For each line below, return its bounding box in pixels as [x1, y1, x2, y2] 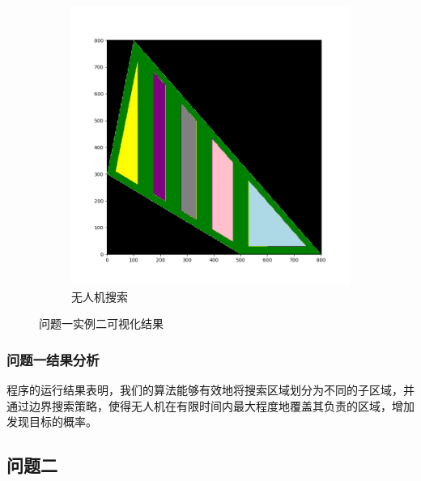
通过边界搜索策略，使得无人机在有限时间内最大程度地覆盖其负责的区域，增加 [6, 397, 415, 414]
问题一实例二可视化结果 [39, 315, 164, 332]
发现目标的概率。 [6, 413, 97, 430]
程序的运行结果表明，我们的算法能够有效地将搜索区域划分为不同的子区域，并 [6, 381, 415, 398]
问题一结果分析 [6, 349, 100, 369]
